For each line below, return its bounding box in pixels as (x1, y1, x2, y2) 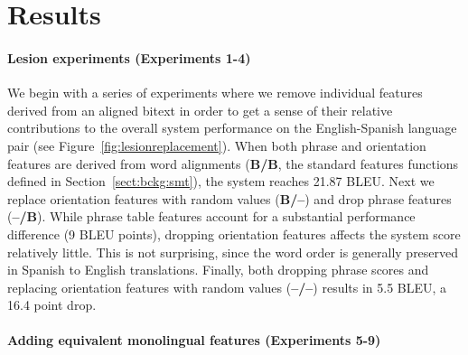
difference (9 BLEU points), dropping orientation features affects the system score (7, 224, 461, 243)
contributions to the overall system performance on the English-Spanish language (7, 118, 457, 137)
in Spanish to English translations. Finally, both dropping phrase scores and (7, 260, 429, 279)
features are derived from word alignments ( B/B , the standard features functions (7, 154, 459, 173)
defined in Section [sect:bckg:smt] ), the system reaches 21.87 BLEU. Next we (7, 172, 435, 191)
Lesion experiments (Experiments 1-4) (7, 48, 251, 67)
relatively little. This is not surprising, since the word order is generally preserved (7, 242, 459, 261)
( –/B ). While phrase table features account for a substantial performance (7, 207, 416, 226)
